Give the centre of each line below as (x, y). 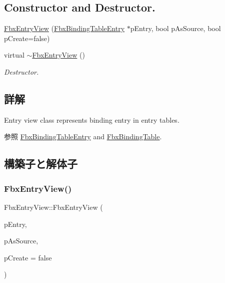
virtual (14, 55)
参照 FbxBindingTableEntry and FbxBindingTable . (83, 136)
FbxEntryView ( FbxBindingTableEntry (64, 28)
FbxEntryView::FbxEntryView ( (53, 207)
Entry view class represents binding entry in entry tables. (92, 119)
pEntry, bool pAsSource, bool (175, 28)
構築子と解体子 (41, 164)
